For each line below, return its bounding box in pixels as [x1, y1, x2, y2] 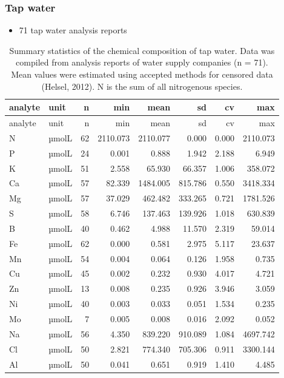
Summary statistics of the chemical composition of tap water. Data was [9, 44, 275, 56]
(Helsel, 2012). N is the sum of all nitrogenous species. [41, 79, 243, 92]
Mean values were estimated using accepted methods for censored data [11, 68, 273, 80]
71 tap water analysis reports [19, 24, 127, 36]
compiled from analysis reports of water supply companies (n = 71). [16, 56, 268, 69]
